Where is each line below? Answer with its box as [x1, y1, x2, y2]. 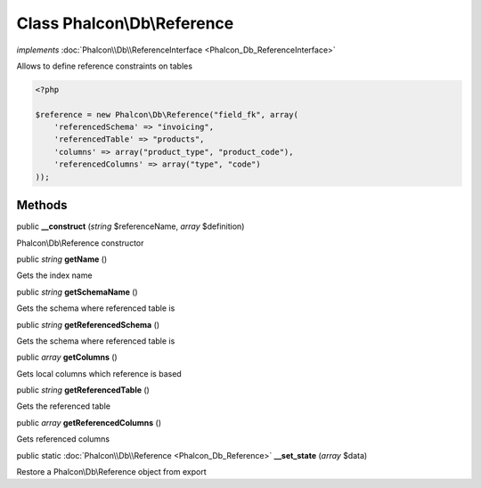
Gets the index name [16, 270, 93, 281]
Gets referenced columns [16, 434, 110, 444]
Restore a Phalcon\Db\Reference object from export [16, 467, 207, 477]
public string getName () [16, 254, 108, 264]
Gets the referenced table [16, 401, 111, 411]
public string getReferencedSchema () [16, 319, 160, 329]
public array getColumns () [16, 352, 118, 362]
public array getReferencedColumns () [16, 417, 162, 427]
